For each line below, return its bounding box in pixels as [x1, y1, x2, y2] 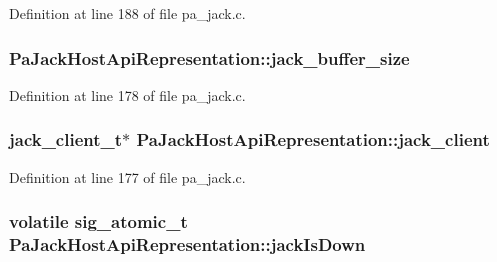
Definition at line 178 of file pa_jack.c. [9, 84, 246, 105]
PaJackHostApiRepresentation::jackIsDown [9, 232, 366, 257]
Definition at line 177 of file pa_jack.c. [9, 166, 246, 187]
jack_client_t [9, 127, 123, 152]
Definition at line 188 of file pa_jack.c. [9, 3, 246, 23]
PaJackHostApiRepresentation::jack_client [136, 127, 490, 152]
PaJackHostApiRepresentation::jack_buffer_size [9, 45, 410, 70]
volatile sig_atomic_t [9, 209, 188, 234]
